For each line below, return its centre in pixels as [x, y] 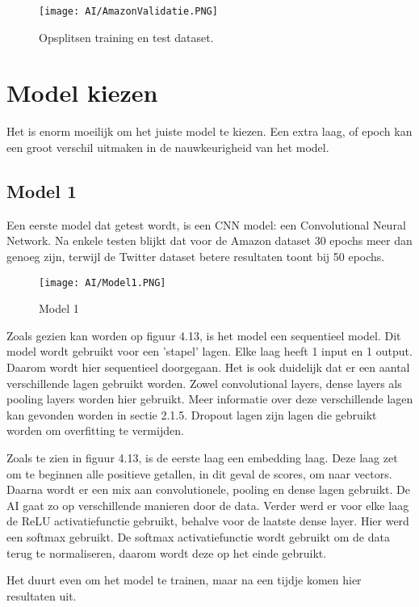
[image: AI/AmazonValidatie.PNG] [128, 11]
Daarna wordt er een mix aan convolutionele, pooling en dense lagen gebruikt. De [208, 489]
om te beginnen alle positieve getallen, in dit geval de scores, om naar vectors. [199, 473]
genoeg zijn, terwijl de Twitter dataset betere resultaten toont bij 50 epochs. [196, 256]
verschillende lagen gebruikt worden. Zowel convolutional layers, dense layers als [204, 383]
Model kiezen [82, 93]
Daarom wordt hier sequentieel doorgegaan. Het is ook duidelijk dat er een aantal [208, 367]
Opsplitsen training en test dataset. [126, 37]
